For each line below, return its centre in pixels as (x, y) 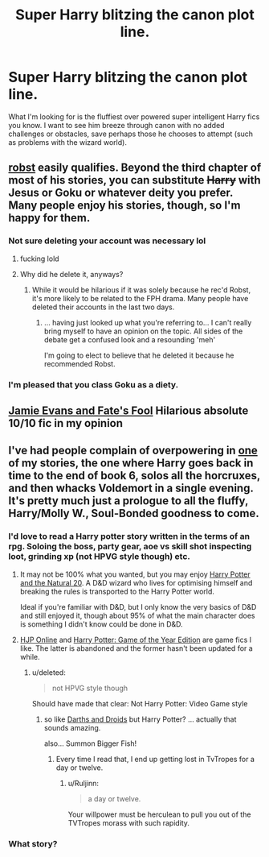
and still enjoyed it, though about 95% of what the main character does (137, 615)
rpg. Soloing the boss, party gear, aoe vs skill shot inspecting (130, 547)
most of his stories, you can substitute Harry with (134, 180)
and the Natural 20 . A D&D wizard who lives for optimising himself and (136, 582)
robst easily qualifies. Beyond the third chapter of (135, 168)
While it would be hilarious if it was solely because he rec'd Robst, (141, 290)
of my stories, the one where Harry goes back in (131, 464)
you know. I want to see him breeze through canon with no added (116, 125)
